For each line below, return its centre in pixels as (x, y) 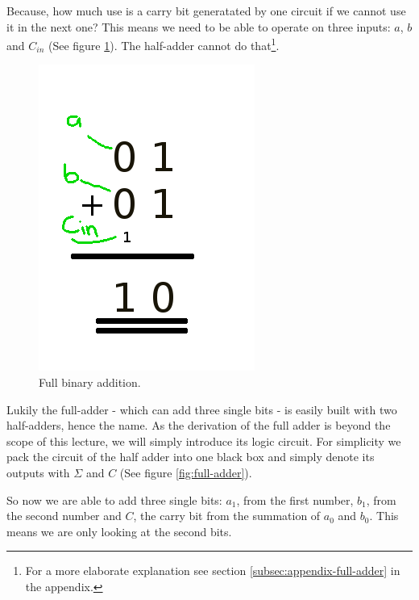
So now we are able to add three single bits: (114, 499)
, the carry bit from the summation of (227, 516)
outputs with (38, 472)
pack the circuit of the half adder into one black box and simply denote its (191, 457)
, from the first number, (295, 499)
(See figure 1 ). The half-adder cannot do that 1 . (164, 44)
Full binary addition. (90, 382)
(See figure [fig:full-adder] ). (186, 472)
